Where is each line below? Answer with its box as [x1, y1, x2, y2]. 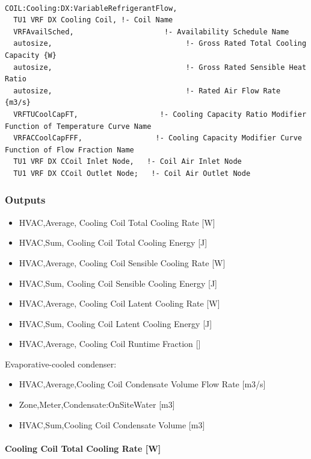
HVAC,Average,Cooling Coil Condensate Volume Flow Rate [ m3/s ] [19, 378, 266, 390]
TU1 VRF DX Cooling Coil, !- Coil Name [13, 16, 173, 25]
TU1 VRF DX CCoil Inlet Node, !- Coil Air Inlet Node [13, 157, 242, 166]
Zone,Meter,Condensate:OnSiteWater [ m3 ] [19, 398, 175, 411]
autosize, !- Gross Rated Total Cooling [13, 39, 307, 48]
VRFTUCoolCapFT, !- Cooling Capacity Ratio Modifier [13, 110, 307, 119]
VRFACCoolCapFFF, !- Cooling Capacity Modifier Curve [13, 134, 302, 143]
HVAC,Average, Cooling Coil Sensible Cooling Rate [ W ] [19, 256, 226, 269]
